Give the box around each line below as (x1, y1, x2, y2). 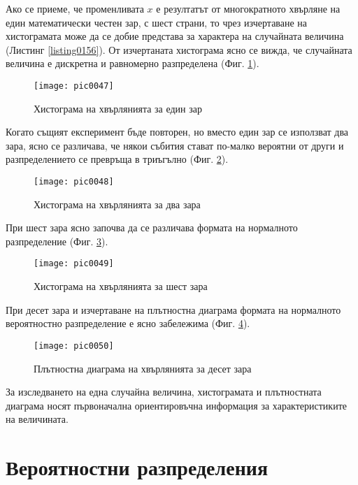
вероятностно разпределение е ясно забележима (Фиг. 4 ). (6, 316, 250, 331)
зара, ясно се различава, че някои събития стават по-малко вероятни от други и (6, 138, 344, 152)
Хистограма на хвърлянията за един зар (34, 101, 202, 115)
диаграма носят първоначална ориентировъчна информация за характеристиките (6, 398, 347, 412)
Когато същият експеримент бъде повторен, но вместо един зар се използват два (6, 124, 349, 139)
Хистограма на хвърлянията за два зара (34, 196, 201, 211)
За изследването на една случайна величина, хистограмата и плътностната (6, 384, 322, 399)
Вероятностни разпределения (6, 453, 268, 482)
